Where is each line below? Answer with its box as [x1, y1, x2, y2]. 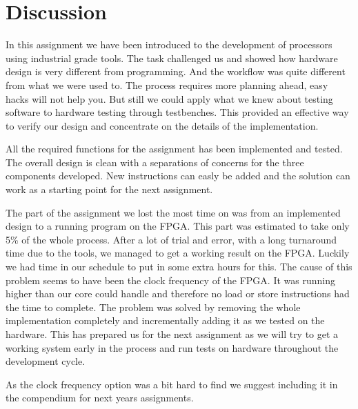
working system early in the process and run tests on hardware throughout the [6, 340, 339, 355]
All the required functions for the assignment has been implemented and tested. [6, 141, 343, 156]
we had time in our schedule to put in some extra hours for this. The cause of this [6, 259, 352, 274]
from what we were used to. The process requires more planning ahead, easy [6, 77, 328, 92]
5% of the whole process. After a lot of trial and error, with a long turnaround [6, 232, 337, 246]
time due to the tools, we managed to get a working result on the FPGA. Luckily [6, 246, 350, 260]
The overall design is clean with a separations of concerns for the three [6, 154, 304, 169]
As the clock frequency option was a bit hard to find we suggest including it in [6, 377, 338, 391]
